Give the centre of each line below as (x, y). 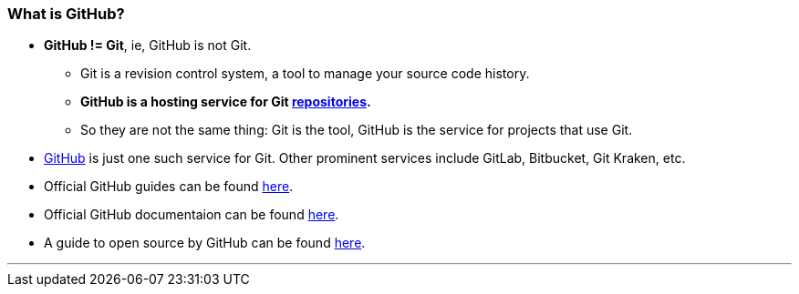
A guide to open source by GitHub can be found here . (205, 243)
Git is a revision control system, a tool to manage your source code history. (305, 74)
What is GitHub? (66, 14)
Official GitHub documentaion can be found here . (192, 215)
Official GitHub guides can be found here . (169, 187)
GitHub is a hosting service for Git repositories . (226, 102)
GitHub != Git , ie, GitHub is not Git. (148, 46)
